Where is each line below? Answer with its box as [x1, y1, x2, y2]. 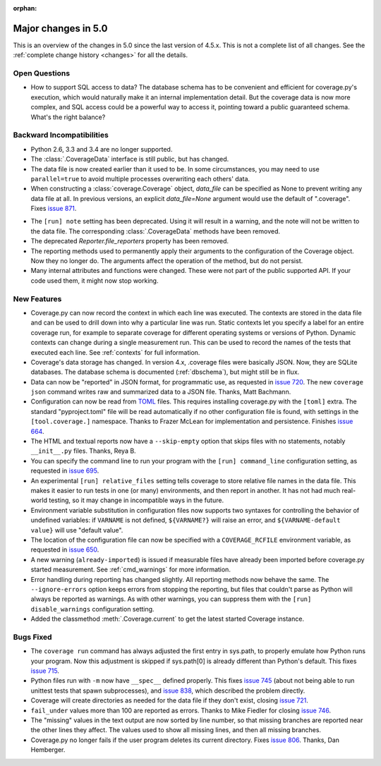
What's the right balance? [30, 113, 106, 121]
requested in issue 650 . [30, 545, 99, 554]
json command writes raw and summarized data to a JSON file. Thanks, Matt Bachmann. [30, 388, 291, 396]
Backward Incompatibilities [13, 130, 109, 140]
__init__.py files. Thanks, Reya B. [30, 446, 137, 455]
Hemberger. [30, 746, 66, 754]
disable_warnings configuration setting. [30, 604, 155, 613]
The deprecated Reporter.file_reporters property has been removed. [30, 237, 229, 245]
